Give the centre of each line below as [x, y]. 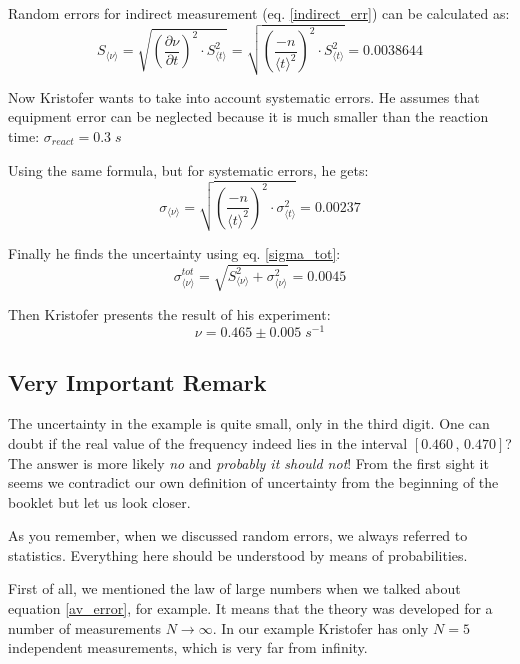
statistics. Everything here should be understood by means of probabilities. [238, 554]
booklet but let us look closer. [99, 501]
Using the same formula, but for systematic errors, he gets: [188, 169]
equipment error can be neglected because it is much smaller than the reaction [248, 116]
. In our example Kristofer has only [320, 627]
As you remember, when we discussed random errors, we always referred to [238, 535]
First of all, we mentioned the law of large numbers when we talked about [234, 588]
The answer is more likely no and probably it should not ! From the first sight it [248, 462]
